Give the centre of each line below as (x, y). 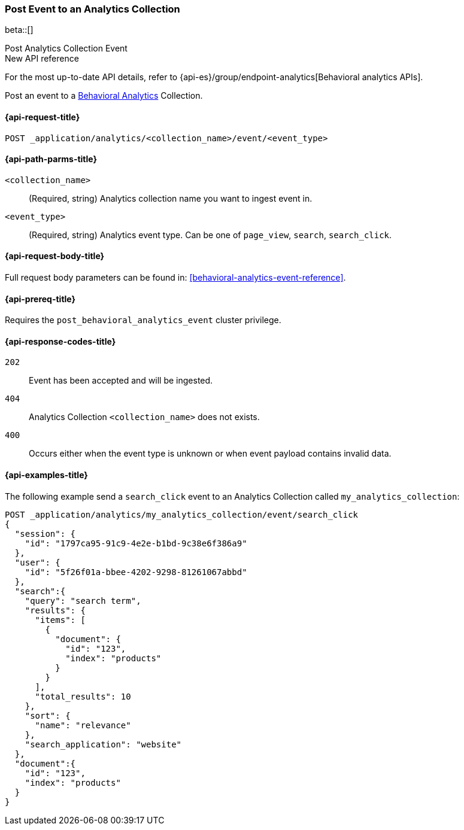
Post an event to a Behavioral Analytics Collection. (104, 96)
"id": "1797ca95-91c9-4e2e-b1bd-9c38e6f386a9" (136, 543)
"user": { (37, 562)
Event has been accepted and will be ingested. (121, 381)
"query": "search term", (83, 601)
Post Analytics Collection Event (66, 48)
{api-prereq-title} (40, 299)
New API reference (42, 59)
